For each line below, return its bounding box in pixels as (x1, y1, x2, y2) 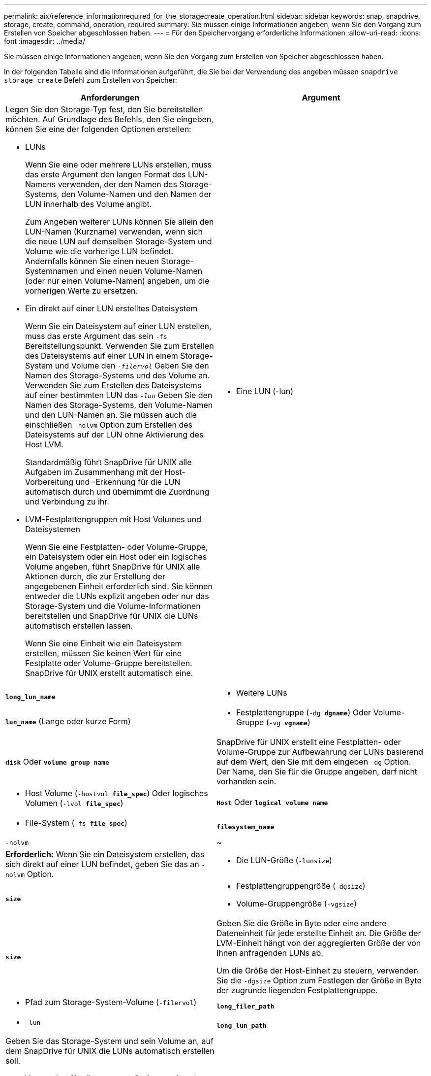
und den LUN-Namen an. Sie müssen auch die (25, 410, 197, 420)
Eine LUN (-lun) (236, 386, 294, 396)
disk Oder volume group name (5, 757, 109, 767)
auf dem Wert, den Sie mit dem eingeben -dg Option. (216, 757, 411, 767)
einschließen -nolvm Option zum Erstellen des (25, 420, 192, 430)
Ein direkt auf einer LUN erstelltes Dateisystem (25, 303, 198, 313)
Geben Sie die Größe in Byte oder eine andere (216, 918, 387, 928)
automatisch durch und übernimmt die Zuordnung (25, 487, 210, 497)
